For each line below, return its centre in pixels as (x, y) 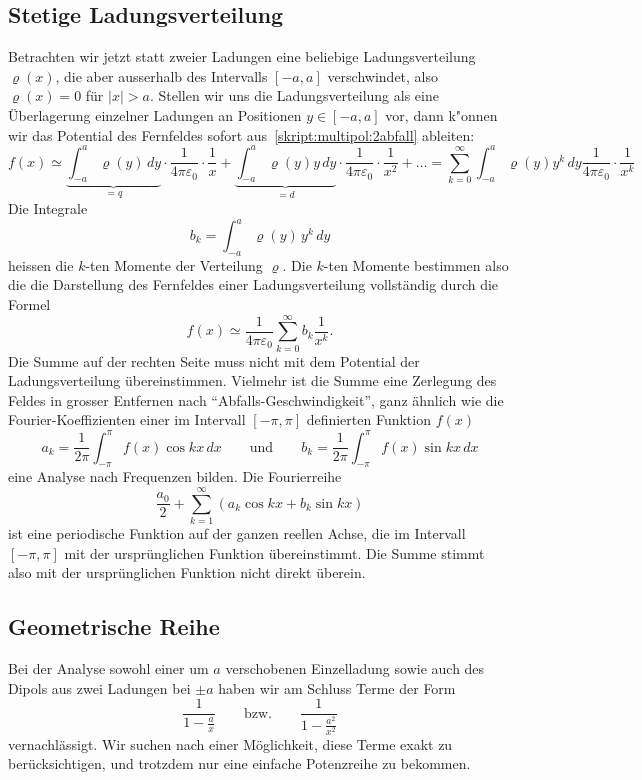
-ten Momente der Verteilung (174, 264)
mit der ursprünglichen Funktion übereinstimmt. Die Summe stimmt (274, 552)
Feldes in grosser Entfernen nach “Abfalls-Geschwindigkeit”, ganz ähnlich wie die (256, 399)
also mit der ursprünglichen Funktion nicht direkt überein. (187, 572)
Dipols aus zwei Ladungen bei (99, 687)
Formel (29, 303)
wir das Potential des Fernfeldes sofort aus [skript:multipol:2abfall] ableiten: (241, 134)
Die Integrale (48, 207)
